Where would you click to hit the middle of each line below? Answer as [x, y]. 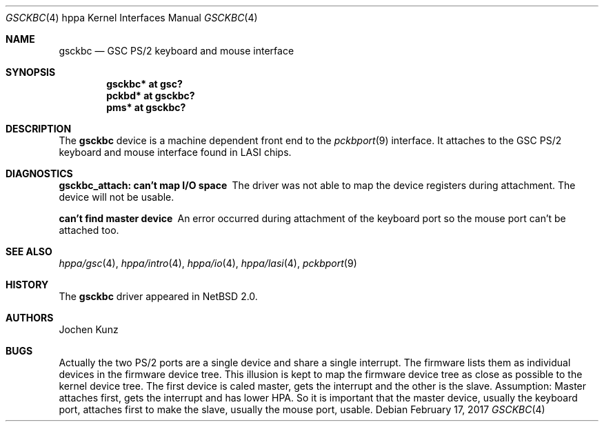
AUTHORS [30, 318]
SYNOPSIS [31, 72]
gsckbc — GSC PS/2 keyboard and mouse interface [177, 51]
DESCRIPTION [39, 129]
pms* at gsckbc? [146, 107]
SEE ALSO [29, 251]
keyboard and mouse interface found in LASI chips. [175, 152]
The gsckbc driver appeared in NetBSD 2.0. [158, 296]
